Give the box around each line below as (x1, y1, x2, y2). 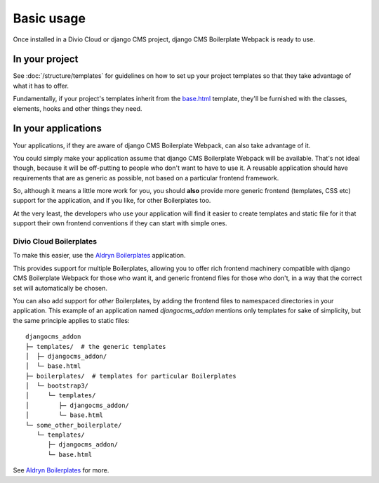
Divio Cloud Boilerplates (13, 237, 98, 246)
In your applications (13, 123, 102, 135)
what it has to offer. (13, 81, 69, 90)
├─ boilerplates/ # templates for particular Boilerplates (25, 372, 237, 380)
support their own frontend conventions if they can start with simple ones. (13, 219, 227, 227)
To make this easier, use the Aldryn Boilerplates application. (13, 251, 186, 260)
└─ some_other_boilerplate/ (25, 421, 122, 429)
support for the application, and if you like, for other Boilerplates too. (13, 197, 211, 205)
